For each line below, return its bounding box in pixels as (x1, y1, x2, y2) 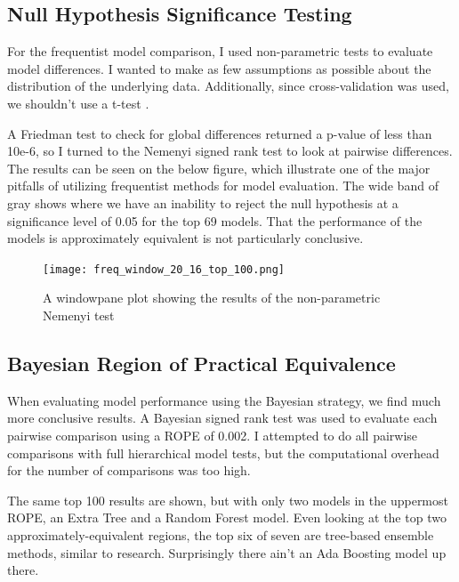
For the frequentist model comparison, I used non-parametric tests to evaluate (7, 42, 433, 61)
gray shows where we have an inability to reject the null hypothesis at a (7, 193, 399, 212)
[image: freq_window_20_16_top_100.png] (43, 263, 286, 276)
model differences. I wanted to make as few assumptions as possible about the (7, 59, 431, 77)
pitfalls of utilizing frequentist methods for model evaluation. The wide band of (7, 176, 439, 195)
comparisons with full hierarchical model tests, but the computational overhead (7, 443, 439, 462)
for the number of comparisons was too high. (7, 461, 251, 480)
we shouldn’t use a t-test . (7, 93, 149, 112)
